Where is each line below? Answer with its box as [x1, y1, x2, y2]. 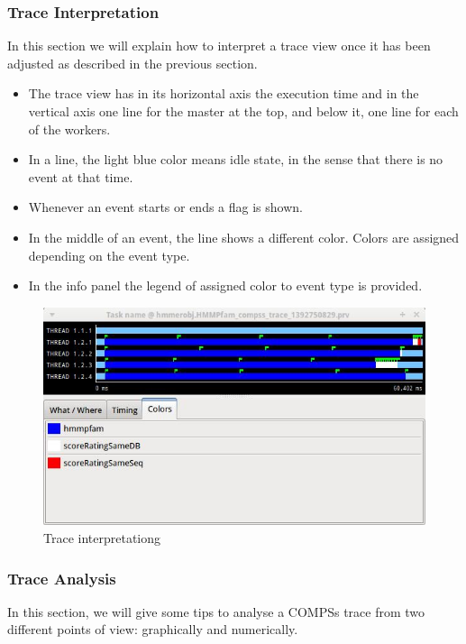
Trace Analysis [7, 566, 116, 589]
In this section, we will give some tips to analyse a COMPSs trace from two [7, 602, 425, 621]
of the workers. [28, 119, 111, 138]
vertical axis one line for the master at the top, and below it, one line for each [28, 102, 459, 120]
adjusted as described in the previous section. [7, 53, 258, 72]
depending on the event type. [28, 245, 190, 264]
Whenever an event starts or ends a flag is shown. [28, 198, 303, 216]
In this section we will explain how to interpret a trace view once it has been [7, 36, 431, 55]
